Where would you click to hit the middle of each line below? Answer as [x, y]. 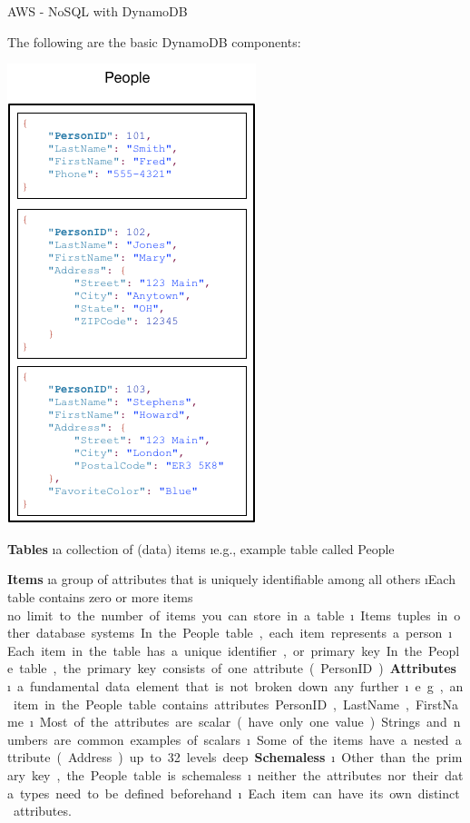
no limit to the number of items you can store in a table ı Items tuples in [228, 615]
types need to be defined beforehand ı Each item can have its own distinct [240, 793]
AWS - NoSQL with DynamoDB [98, 11]
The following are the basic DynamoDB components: [154, 41]
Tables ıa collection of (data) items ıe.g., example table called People [201, 548]
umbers [28, 739]
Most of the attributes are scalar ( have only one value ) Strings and [243, 722]
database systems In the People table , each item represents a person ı [244, 633]
